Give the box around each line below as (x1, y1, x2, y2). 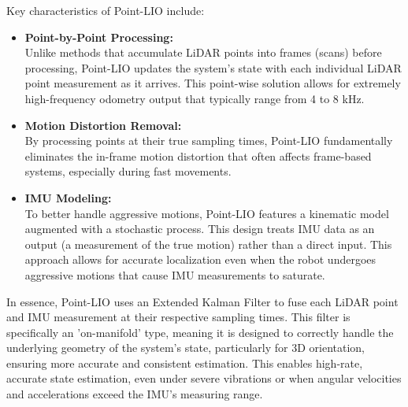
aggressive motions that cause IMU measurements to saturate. (24, 266, 325, 283)
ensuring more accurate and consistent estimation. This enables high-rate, (6, 354, 363, 371)
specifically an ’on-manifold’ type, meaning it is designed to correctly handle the (6, 324, 394, 340)
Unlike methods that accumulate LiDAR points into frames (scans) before (24, 44, 382, 61)
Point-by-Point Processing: (24, 28, 173, 45)
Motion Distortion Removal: (24, 117, 182, 133)
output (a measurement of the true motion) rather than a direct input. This (24, 235, 392, 252)
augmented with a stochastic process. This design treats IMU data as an (24, 220, 375, 237)
